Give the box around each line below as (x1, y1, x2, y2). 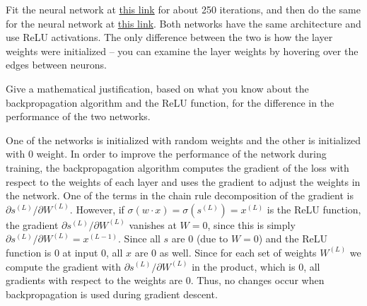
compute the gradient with (6, 259, 121, 273)
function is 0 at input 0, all (6, 245, 123, 259)
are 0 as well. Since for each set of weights (134, 245, 317, 259)
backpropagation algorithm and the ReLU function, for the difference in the (6, 95, 334, 110)
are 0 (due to (171, 231, 228, 246)
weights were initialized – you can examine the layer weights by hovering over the (6, 43, 359, 58)
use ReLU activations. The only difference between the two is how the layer (6, 30, 333, 45)
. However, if (69, 201, 124, 216)
